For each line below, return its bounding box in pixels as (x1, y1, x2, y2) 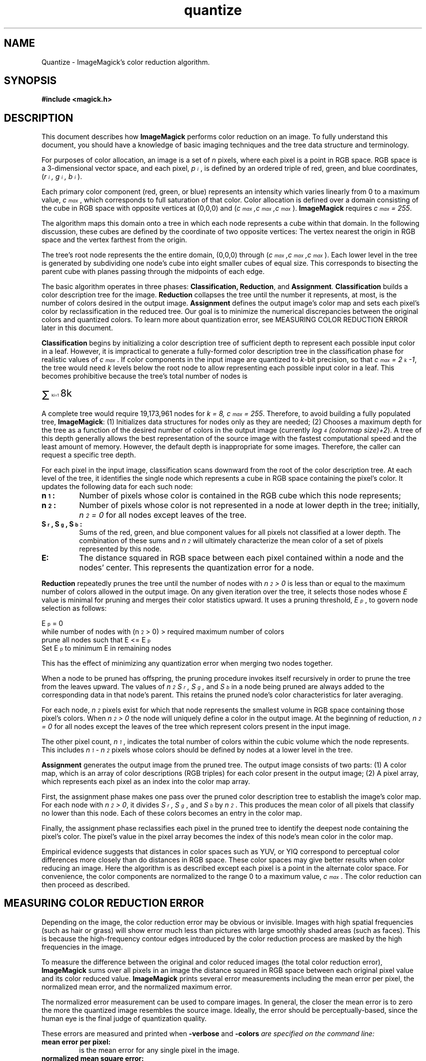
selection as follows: (41, 604, 107, 612)
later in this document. (41, 324, 113, 332)
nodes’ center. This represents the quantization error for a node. (79, 562, 314, 572)
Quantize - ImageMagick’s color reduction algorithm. (41, 57, 210, 66)
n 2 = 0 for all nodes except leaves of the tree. (79, 510, 247, 520)
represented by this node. (79, 544, 161, 553)
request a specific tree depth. (41, 450, 136, 459)
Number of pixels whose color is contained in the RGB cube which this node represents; (79, 490, 401, 500)
